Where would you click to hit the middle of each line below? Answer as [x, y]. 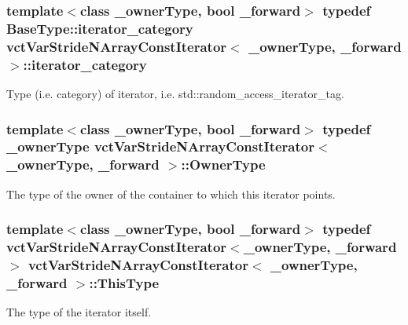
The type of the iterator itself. [79, 312]
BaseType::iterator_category [100, 28]
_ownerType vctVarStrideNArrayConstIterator [160, 146]
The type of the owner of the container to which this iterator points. [171, 194]
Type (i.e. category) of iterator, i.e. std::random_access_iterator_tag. [175, 93]
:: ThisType [124, 282]
